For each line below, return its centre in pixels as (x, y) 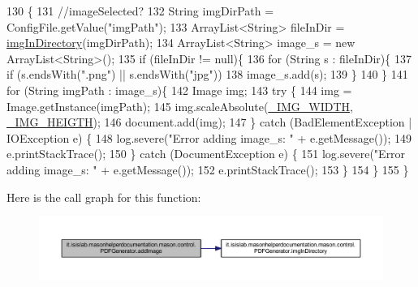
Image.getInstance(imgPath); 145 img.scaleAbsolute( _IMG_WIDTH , (180, 106)
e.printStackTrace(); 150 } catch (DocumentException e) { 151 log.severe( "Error (206, 154)
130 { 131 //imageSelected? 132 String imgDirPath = (140, 11)
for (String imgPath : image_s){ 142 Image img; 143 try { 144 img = (179, 90)
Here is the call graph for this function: (104, 197)
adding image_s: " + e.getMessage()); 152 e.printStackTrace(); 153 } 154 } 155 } (208, 169)
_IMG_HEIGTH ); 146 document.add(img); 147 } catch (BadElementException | (209, 122)
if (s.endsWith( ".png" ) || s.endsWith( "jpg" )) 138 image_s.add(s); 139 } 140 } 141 (207, 74)
